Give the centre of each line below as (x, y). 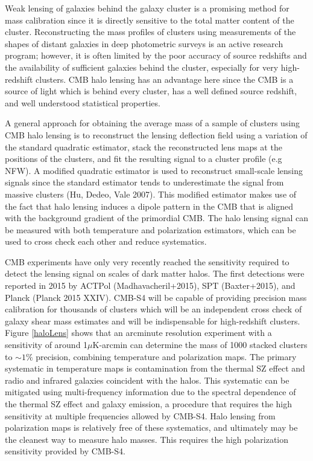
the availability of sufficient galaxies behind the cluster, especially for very (142, 67)
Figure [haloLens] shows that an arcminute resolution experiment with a (138, 333)
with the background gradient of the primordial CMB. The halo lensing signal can (156, 218)
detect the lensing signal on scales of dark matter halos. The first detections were (155, 273)
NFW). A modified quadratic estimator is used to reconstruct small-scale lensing (154, 170)
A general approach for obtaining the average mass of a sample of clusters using (153, 123)
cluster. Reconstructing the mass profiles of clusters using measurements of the (150, 32)
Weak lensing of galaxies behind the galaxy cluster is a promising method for (147, 8)
